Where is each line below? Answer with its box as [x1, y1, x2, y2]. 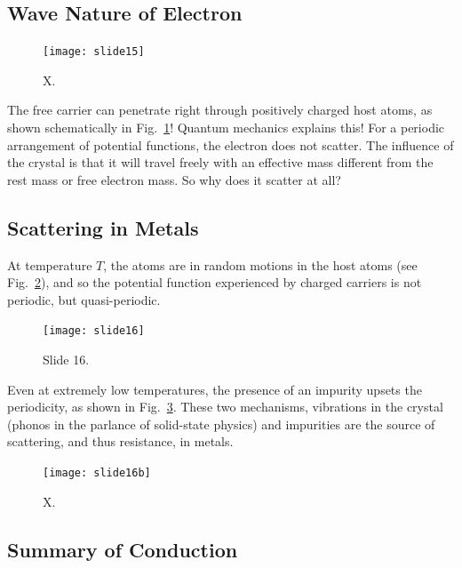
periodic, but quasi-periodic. [7, 290, 161, 308]
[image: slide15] [43, 45, 145, 59]
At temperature [7, 255, 92, 274]
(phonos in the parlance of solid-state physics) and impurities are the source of [7, 414, 435, 433]
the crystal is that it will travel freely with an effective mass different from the [7, 153, 434, 172]
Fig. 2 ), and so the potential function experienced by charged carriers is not [7, 273, 422, 292]
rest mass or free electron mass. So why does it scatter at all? [7, 170, 341, 188]
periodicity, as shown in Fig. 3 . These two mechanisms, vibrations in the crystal [7, 397, 443, 416]
